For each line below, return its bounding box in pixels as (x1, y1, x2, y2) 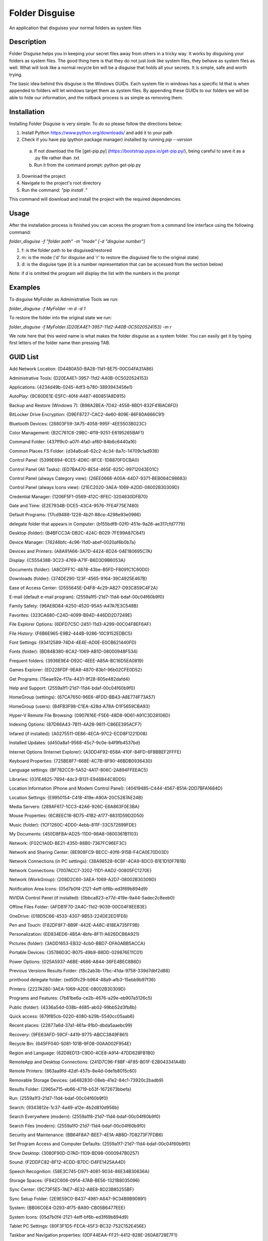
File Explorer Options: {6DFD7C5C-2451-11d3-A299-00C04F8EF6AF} (9, 621, 151, 627)
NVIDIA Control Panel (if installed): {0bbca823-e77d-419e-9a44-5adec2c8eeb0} (9, 895, 175, 900)
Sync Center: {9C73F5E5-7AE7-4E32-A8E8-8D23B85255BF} (9, 1186, 134, 1192)
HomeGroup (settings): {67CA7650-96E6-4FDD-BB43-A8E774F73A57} (9, 694, 156, 700)
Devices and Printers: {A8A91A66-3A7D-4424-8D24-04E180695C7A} (9, 549, 152, 554)
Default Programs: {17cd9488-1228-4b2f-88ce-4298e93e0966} (9, 512, 141, 518)
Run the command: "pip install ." (21, 187, 88, 193)
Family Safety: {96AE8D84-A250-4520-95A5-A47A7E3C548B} (9, 603, 138, 609)
